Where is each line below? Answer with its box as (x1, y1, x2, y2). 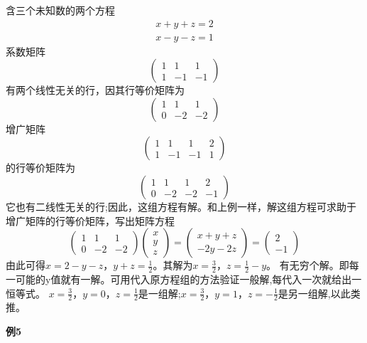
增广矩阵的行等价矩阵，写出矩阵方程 (6, 213, 175, 228)
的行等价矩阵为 (6, 160, 75, 175)
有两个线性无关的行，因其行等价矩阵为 (6, 83, 185, 97)
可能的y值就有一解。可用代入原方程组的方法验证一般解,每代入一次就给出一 (15, 272, 362, 287)
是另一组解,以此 (278, 285, 351, 300)
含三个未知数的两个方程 (6, 3, 115, 17)
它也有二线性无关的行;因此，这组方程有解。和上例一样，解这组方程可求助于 (6, 199, 356, 214)
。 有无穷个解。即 (266, 258, 349, 273)
